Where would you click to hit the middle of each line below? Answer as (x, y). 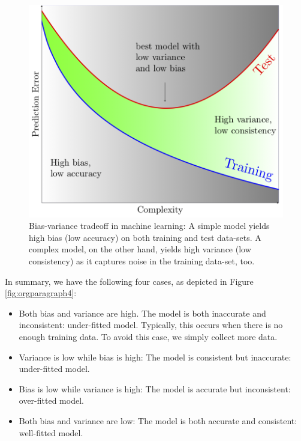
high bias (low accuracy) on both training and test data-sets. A (145, 237)
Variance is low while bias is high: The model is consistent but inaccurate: (155, 357)
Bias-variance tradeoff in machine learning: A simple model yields (149, 226)
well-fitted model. (51, 432)
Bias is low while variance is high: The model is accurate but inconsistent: (155, 388)
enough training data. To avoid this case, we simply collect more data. (148, 336)
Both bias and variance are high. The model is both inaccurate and (142, 313)
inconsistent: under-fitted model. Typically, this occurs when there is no (151, 325)
